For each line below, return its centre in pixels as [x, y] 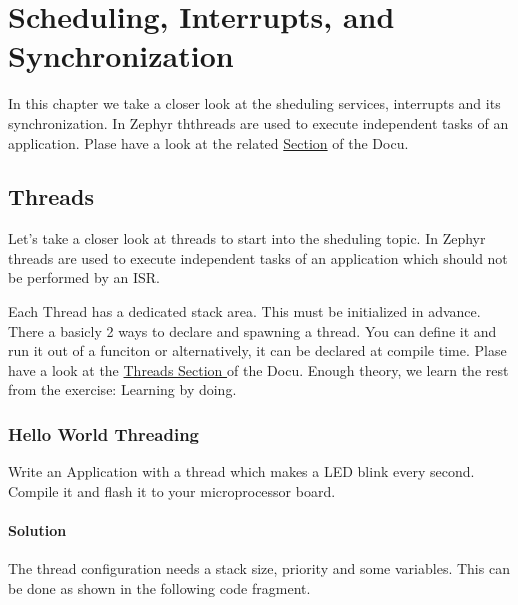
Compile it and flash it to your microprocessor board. [172, 490]
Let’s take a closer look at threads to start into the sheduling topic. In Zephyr [247, 238]
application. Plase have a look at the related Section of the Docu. [208, 142]
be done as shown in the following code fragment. [159, 587]
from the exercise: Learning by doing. [122, 389]
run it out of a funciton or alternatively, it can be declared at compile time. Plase [257, 350]
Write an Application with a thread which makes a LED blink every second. [241, 471]
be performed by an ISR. [84, 277]
